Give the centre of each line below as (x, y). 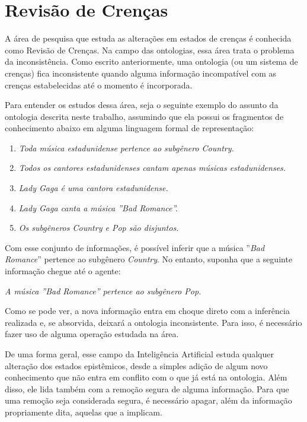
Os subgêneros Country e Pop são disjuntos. (99, 228)
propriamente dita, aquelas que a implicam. (84, 412)
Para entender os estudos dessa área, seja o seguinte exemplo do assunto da (142, 105)
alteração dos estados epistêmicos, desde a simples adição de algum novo (136, 365)
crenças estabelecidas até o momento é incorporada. (99, 85)
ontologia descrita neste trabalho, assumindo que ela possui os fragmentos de (144, 116)
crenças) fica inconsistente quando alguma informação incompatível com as (141, 73)
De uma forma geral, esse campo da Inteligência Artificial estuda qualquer (140, 354)
